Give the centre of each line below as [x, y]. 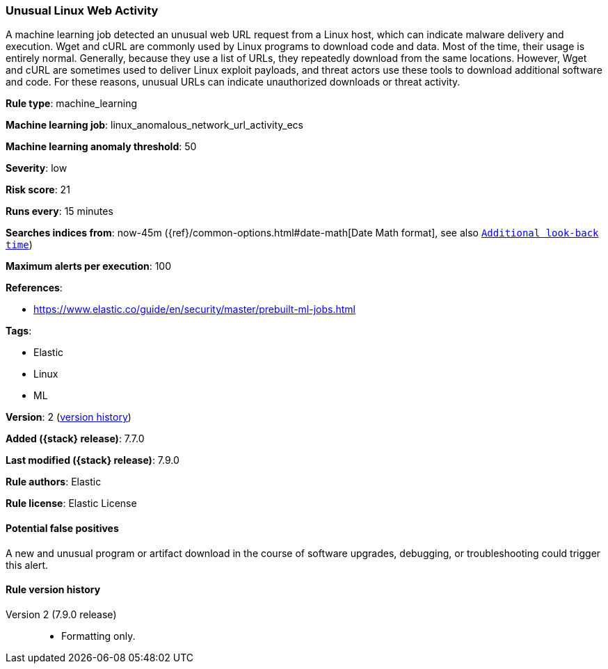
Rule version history [53, 590]
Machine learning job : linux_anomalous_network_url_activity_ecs [154, 125]
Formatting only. [98, 636]
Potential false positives [62, 528]
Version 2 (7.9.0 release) [61, 614]
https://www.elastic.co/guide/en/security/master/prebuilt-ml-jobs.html [194, 309]
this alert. [27, 565]
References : [34, 288]
